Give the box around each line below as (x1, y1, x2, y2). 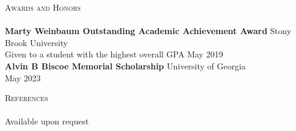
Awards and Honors (5, 1, 81, 13)
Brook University (5, 36, 68, 48)
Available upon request (5, 115, 89, 127)
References (5, 92, 48, 104)
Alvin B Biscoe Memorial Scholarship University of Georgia (5, 59, 246, 72)
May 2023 (5, 71, 41, 84)
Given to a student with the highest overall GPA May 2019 (5, 48, 223, 60)
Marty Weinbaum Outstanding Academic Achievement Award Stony (5, 25, 292, 37)
